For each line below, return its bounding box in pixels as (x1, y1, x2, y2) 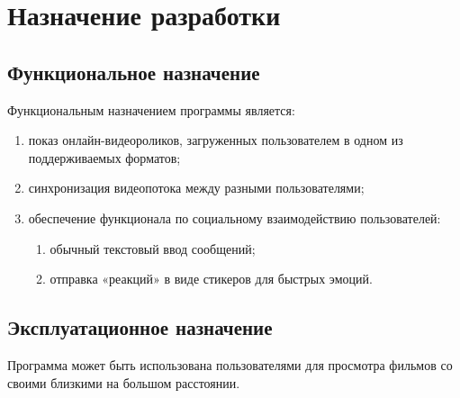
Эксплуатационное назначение (7, 313, 273, 341)
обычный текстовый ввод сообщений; (50, 239, 256, 258)
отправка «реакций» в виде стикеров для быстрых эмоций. (50, 269, 373, 288)
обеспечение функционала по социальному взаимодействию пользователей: (28, 208, 441, 227)
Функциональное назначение (7, 58, 260, 86)
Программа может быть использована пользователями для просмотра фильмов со (7, 355, 453, 374)
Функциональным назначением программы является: (7, 100, 295, 119)
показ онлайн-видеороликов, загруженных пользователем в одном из (28, 131, 403, 149)
